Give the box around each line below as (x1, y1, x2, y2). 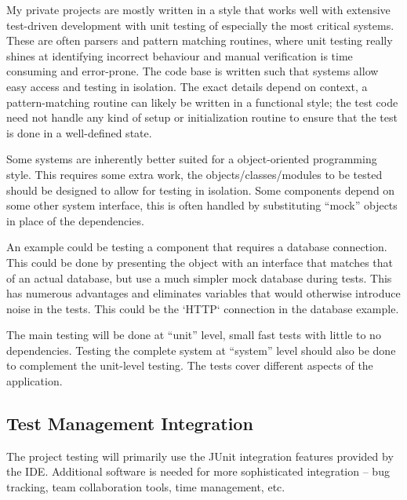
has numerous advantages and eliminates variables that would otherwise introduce (6, 285, 401, 301)
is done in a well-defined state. (6, 124, 152, 141)
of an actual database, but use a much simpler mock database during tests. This (6, 269, 392, 286)
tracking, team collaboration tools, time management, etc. (6, 479, 285, 495)
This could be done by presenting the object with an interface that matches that (6, 254, 394, 270)
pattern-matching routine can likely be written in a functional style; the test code (6, 93, 398, 110)
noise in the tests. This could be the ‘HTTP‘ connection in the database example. (6, 300, 399, 316)
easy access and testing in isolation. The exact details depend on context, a (6, 78, 368, 94)
